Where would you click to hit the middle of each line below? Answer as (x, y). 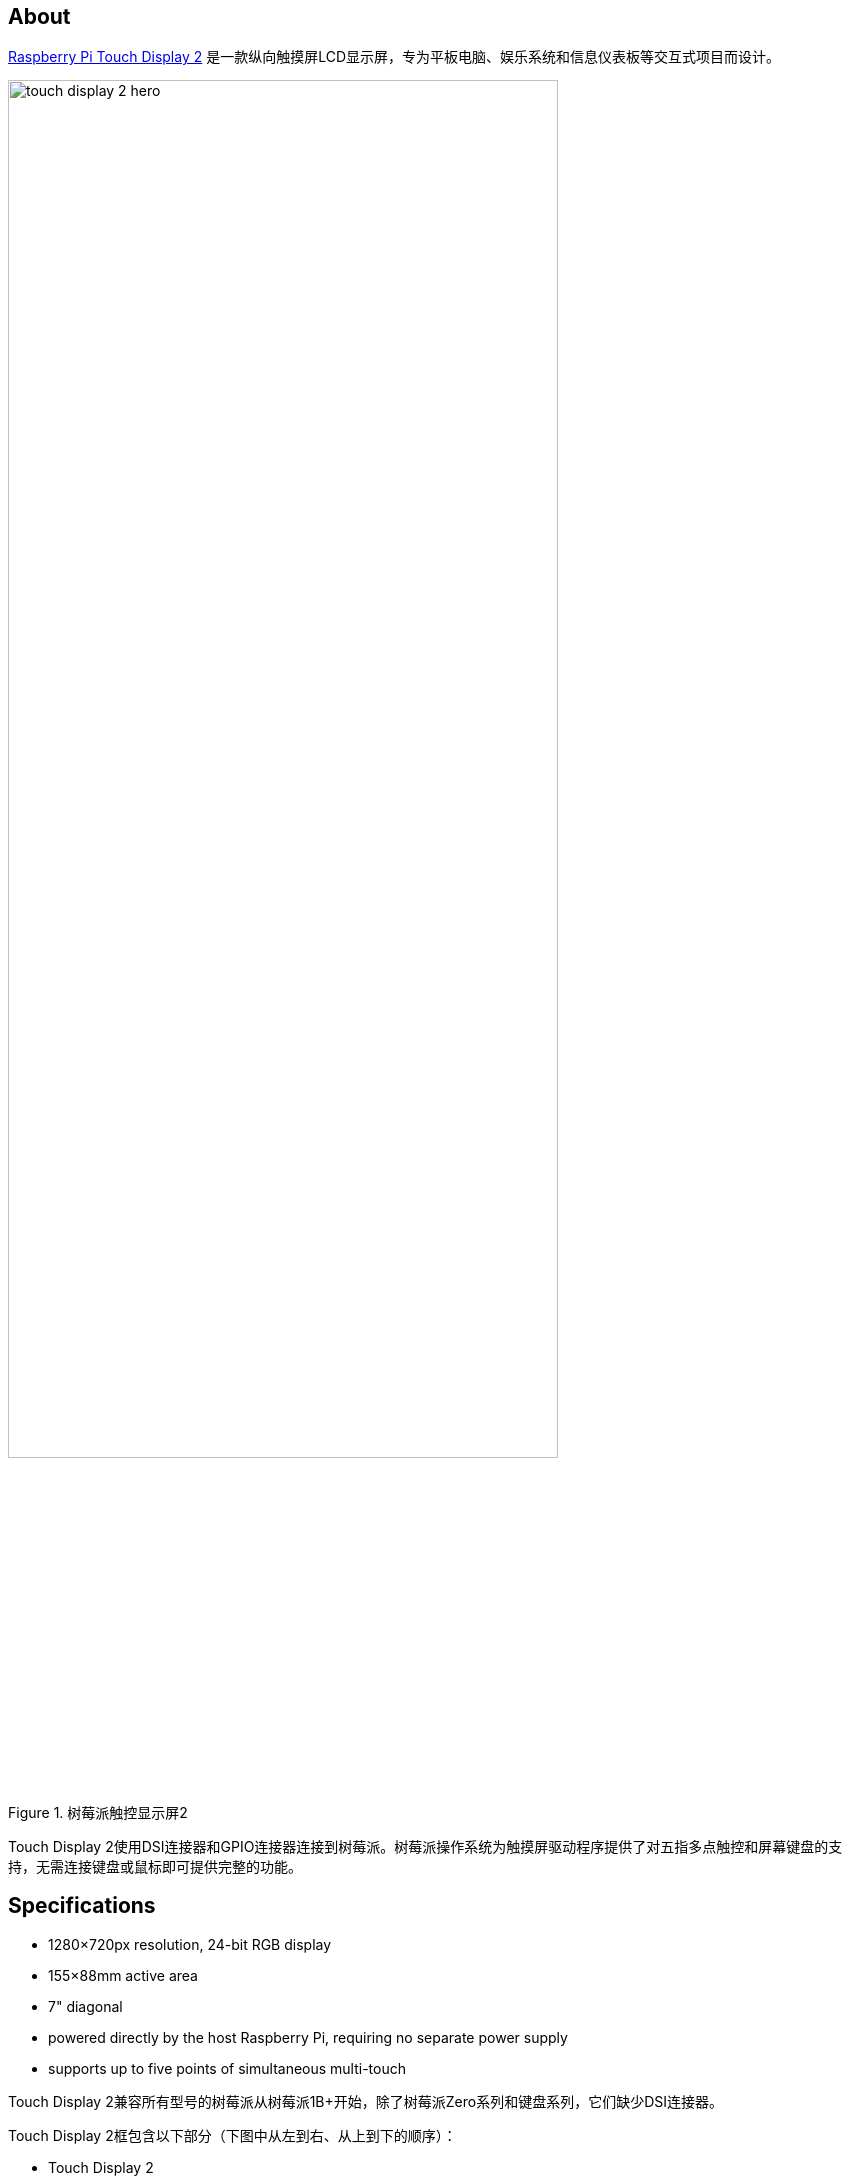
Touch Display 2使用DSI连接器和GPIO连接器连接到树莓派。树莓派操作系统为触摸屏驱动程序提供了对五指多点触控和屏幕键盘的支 (425, 1847)
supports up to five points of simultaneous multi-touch (227, 2068)
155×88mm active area (123, 1975)
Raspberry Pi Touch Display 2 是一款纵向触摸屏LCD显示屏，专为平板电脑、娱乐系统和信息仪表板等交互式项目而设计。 (394, 57)
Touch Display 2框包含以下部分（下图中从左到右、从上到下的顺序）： (232, 2135)
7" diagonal (85, 2006)
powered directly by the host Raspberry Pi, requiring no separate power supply (308, 2037)
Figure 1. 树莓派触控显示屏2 (98, 1813)
